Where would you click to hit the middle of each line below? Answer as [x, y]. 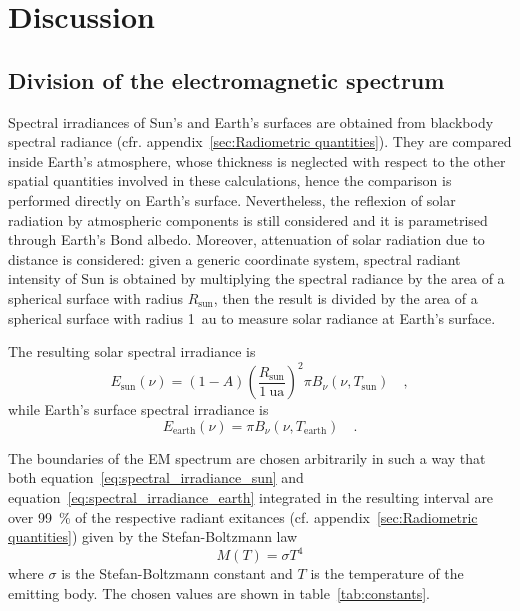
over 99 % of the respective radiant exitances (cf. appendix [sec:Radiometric [243, 516]
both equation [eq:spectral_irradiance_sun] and [156, 477]
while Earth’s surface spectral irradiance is [138, 409]
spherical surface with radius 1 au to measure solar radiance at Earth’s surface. [252, 317]
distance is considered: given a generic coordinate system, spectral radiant [234, 258]
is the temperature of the [387, 573]
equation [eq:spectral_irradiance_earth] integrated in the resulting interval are [251, 496]
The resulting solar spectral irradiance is [132, 351]
